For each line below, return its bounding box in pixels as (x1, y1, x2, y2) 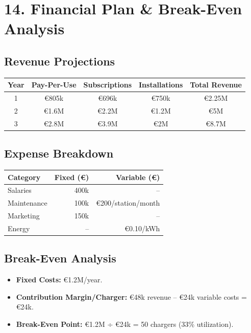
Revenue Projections (4, 53, 115, 69)
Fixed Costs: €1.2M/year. (16, 274, 103, 285)
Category (8, 171, 41, 182)
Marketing (8, 210, 40, 221)
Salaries (8, 185, 32, 195)
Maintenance (8, 197, 47, 208)
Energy (8, 223, 30, 233)
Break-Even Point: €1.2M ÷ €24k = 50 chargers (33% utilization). (16, 319, 234, 329)
